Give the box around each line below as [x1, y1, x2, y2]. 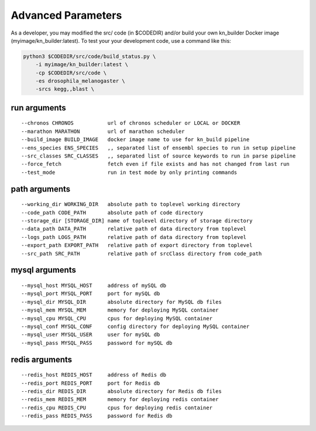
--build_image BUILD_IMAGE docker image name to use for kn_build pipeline [21, 136, 250, 143]
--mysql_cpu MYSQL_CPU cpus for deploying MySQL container [21, 315, 213, 321]
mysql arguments [11, 265, 76, 275]
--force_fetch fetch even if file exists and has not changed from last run [21, 161, 290, 167]
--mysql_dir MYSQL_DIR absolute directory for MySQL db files [21, 299, 222, 305]
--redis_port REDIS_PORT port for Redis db [21, 379, 160, 386]
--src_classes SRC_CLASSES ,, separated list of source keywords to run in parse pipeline [21, 153, 296, 159]
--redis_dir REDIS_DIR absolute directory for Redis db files [21, 388, 222, 395]
